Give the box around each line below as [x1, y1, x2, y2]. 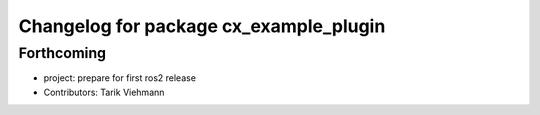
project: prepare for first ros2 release [43, 72, 197, 84]
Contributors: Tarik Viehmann [43, 86, 165, 98]
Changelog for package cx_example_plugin [18, 15, 386, 37]
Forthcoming [18, 44, 107, 62]
